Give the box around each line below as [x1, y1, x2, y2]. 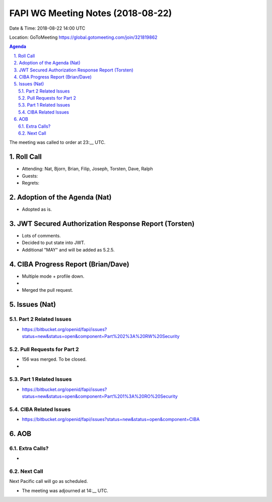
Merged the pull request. [22, 287, 73, 293]
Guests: [22, 173, 38, 179]
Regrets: [22, 180, 40, 186]
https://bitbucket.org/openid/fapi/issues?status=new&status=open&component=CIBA [22, 416, 200, 423]
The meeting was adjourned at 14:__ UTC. [22, 487, 108, 493]
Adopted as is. [22, 206, 52, 212]
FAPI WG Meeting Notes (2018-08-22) [9, 8, 172, 19]
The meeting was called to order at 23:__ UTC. [9, 139, 106, 145]
